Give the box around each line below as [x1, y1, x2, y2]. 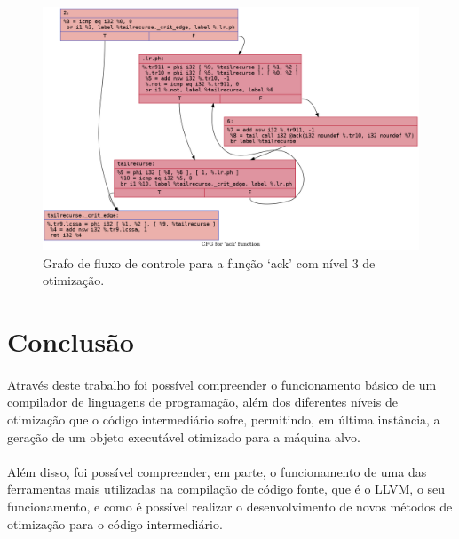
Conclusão [7, 323, 134, 360]
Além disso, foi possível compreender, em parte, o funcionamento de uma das [7, 462, 427, 480]
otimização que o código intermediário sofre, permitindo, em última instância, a [7, 410, 440, 429]
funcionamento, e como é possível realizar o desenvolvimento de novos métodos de [7, 497, 453, 516]
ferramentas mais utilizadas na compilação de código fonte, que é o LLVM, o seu [7, 480, 446, 498]
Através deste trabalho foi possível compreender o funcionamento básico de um [7, 375, 437, 393]
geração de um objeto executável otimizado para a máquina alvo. [7, 427, 360, 446]
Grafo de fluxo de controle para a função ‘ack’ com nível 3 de [43, 253, 376, 272]
